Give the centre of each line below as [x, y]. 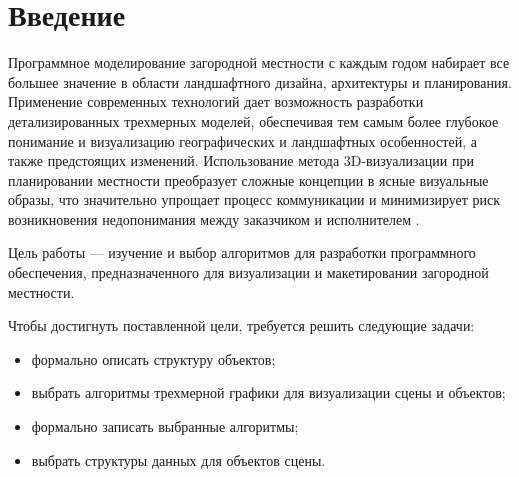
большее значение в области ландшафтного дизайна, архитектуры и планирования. [260, 81]
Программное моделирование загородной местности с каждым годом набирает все [259, 62]
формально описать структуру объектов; [153, 358]
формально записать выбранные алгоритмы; [165, 426]
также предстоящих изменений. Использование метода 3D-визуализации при [241, 160]
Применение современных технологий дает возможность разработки [216, 101]
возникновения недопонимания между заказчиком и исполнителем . [214, 218]
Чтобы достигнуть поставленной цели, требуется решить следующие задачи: [241, 325]
